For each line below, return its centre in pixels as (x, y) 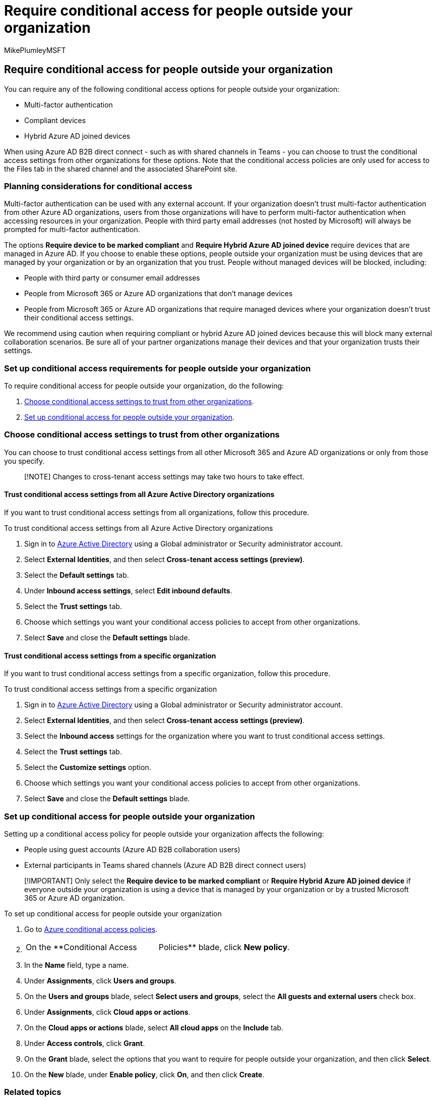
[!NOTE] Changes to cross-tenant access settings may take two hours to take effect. (164, 476)
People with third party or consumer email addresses (112, 278)
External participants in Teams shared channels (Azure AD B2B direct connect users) (165, 865)
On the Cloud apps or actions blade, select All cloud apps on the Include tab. (154, 1028)
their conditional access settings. (79, 318)
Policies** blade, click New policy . (224, 947)
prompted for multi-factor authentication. (72, 230)
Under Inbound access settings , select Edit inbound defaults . (128, 591)
